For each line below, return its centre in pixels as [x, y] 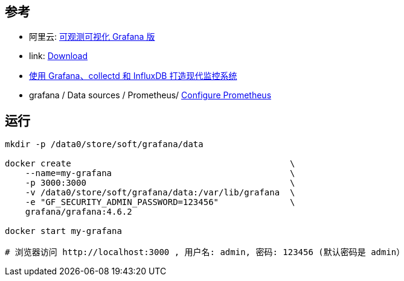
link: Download [59, 56]
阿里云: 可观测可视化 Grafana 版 [92, 37]
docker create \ [150, 164]
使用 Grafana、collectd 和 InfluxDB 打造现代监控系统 [133, 76]
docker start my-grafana [63, 231]
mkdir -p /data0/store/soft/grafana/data [104, 144]
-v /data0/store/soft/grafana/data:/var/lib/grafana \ [160, 193]
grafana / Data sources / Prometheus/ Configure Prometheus [150, 95]
